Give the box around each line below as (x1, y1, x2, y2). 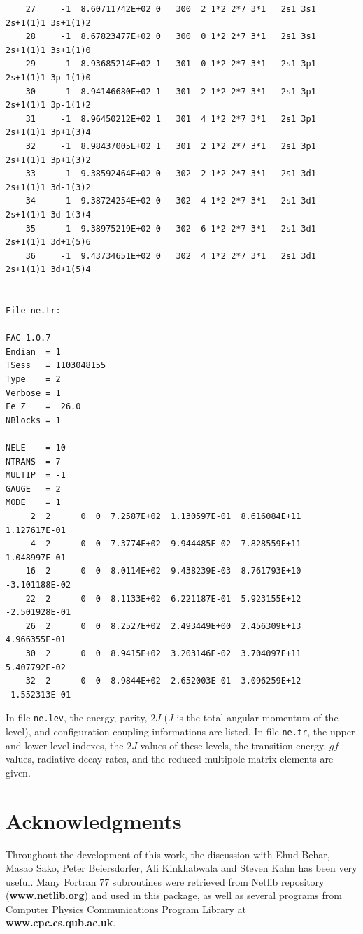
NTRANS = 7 (6, 456, 61, 467)
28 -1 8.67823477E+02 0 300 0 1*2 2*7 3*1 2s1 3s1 (25, 31, 316, 42)
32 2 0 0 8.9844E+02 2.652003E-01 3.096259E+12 (25, 676, 301, 686)
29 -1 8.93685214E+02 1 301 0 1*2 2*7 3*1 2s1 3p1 (25, 59, 316, 69)
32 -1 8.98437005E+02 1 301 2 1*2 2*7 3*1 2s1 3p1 (25, 141, 316, 151)
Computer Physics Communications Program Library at (6, 901, 247, 916)
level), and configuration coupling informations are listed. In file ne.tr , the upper (6, 723, 355, 738)
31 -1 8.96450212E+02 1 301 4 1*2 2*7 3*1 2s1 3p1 (25, 113, 316, 124)
